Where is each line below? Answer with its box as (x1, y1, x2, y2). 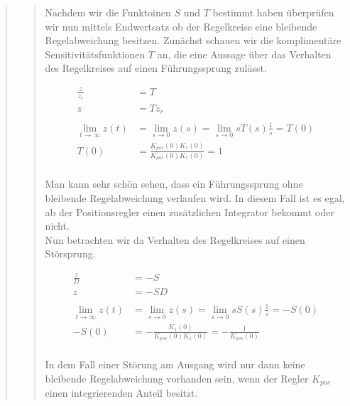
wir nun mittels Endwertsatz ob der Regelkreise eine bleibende (45, 18, 317, 33)
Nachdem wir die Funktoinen (45, 5, 171, 19)
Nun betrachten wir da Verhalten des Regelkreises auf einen (45, 232, 305, 247)
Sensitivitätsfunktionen (45, 46, 146, 61)
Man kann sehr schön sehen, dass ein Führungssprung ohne (45, 176, 303, 191)
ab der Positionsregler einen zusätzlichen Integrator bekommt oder (45, 204, 334, 219)
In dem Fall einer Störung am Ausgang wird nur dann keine (45, 357, 305, 372)
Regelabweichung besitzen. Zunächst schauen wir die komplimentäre (45, 33, 341, 48)
